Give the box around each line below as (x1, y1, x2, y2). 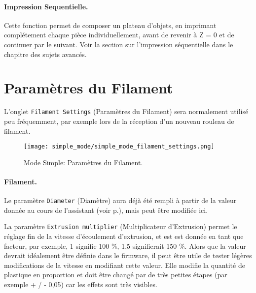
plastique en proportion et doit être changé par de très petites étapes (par (4, 269, 227, 280)
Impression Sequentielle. (4, 1, 88, 11)
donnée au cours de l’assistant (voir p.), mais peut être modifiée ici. (4, 205, 208, 215)
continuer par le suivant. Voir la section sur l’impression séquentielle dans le (4, 39, 233, 49)
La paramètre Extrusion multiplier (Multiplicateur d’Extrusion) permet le (4, 221, 237, 232)
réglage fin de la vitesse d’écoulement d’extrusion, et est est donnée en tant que (4, 231, 244, 241)
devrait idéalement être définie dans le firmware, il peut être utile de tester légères (4, 250, 252, 261)
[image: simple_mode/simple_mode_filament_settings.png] (24, 143, 215, 150)
